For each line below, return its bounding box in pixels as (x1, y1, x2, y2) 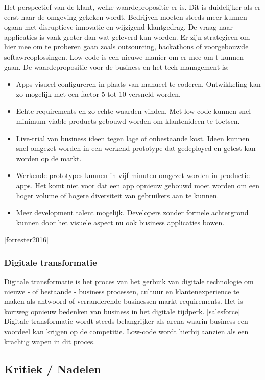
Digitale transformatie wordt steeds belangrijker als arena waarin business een (4, 316, 248, 326)
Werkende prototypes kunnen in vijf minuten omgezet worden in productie (16, 170, 250, 181)
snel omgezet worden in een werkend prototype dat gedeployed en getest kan (16, 143, 256, 154)
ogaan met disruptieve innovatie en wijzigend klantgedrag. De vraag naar (4, 21, 233, 32)
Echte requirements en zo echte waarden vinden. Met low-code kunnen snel (16, 106, 251, 116)
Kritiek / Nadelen (4, 361, 101, 376)
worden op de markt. (16, 153, 82, 163)
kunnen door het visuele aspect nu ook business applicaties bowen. (16, 217, 225, 227)
